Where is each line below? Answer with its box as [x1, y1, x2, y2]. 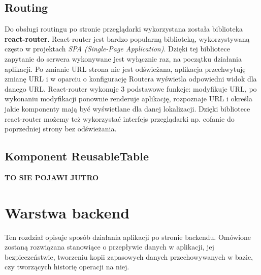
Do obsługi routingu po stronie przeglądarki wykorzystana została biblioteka [5, 23, 243, 34]
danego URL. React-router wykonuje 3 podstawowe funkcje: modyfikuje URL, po [5, 83, 257, 94]
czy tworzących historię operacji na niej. [5, 261, 129, 272]
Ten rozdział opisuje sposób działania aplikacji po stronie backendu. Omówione [5, 231, 251, 242]
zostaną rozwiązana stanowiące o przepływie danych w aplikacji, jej [5, 241, 214, 252]
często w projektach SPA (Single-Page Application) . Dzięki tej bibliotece [5, 43, 230, 54]
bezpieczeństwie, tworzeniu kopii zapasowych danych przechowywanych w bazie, [5, 251, 253, 262]
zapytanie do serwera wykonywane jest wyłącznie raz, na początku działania [5, 53, 242, 64]
